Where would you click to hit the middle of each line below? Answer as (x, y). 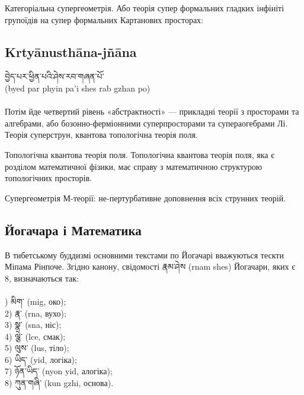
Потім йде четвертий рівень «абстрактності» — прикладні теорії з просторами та (152, 111)
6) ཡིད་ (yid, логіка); (41, 359)
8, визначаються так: (42, 278)
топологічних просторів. (48, 178)
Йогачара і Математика (73, 230)
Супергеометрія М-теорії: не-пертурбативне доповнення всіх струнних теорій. (145, 197)
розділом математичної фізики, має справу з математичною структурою (134, 166)
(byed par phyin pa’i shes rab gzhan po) (78, 88)
